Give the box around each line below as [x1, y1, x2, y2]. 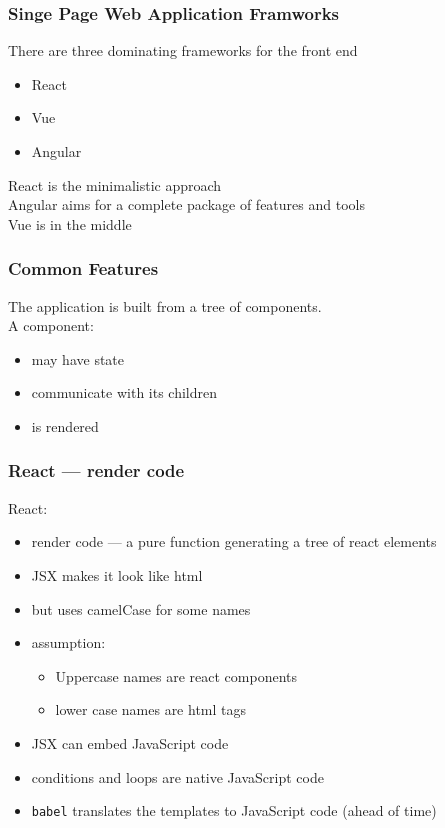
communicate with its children [31, 382, 218, 403]
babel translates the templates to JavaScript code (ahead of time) [31, 800, 437, 821]
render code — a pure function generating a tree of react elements [31, 531, 437, 552]
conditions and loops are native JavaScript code [31, 766, 324, 787]
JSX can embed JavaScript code [31, 732, 229, 753]
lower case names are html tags [55, 699, 247, 720]
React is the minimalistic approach [8, 174, 222, 195]
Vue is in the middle [8, 213, 132, 234]
